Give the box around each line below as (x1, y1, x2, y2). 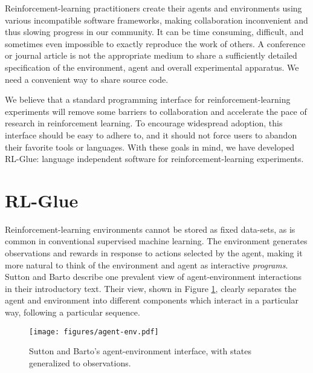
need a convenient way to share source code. (5, 73, 169, 85)
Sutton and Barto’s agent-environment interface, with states (29, 345, 252, 357)
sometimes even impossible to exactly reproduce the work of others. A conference (5, 37, 306, 50)
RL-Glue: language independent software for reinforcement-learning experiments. (5, 152, 304, 165)
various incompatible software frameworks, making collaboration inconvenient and (5, 13, 308, 26)
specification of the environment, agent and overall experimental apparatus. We (5, 60, 299, 73)
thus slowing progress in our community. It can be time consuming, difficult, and (5, 25, 304, 38)
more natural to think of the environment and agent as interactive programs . (5, 258, 288, 271)
